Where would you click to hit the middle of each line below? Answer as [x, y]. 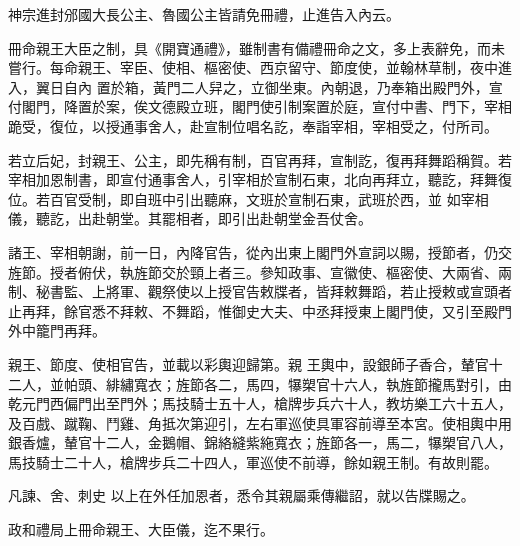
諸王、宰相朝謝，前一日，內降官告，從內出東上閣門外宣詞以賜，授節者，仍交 [260, 251]
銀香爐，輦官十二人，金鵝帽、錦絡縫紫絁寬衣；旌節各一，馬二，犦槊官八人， [260, 442]
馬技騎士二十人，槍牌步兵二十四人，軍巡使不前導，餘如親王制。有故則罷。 [253, 461]
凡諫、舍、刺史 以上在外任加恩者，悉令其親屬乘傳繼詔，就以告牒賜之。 [241, 495]
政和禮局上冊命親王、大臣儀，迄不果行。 [141, 529]
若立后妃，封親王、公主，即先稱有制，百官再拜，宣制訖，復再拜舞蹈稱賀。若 [260, 159]
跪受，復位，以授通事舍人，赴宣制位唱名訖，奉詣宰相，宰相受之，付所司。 [253, 125]
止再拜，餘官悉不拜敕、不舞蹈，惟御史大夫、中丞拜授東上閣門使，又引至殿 [253, 310]
